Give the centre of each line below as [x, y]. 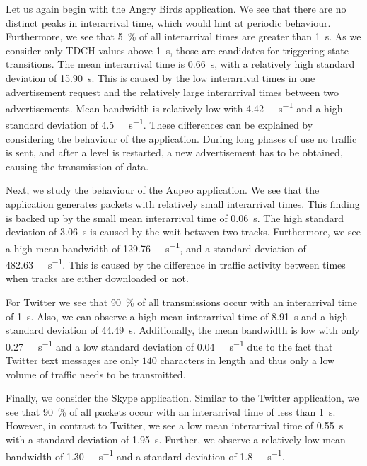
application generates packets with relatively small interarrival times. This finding [183, 204]
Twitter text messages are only [72, 360]
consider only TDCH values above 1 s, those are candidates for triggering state [177, 50]
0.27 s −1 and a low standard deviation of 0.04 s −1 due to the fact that [169, 345]
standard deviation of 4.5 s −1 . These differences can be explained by [159, 124]
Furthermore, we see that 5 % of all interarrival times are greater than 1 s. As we [183, 36]
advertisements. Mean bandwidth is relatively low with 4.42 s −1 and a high [174, 107]
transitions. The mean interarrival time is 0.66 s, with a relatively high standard [180, 64]
